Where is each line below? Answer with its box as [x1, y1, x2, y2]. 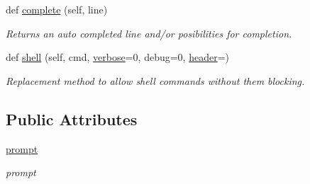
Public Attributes [6, 108, 138, 130]
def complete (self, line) [6, 2, 108, 16]
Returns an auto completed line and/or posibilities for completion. [6, 25, 292, 40]
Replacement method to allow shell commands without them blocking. [6, 73, 305, 88]
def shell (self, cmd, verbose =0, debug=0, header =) [6, 50, 229, 64]
